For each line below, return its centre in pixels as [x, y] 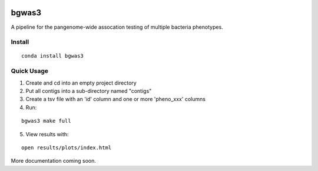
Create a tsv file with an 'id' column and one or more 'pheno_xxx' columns [116, 99]
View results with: [47, 134]
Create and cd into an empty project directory [81, 83]
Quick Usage [30, 71]
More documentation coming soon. [54, 161]
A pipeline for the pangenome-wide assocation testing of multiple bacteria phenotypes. [117, 27]
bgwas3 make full [46, 121]
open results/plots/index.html [67, 147]
